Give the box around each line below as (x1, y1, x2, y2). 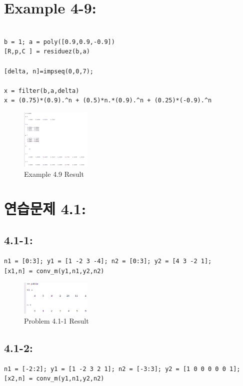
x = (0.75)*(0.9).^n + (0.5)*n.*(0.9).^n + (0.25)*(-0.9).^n (4, 97, 212, 104)
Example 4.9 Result (24, 168, 84, 179)
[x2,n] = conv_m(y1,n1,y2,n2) (4, 375, 104, 383)
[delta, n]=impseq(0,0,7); (4, 67, 93, 75)
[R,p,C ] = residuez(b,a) (4, 48, 90, 55)
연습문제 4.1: (4, 198, 86, 218)
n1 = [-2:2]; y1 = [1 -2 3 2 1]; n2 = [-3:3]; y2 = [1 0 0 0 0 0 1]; (4, 365, 240, 373)
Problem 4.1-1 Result (24, 315, 89, 326)
